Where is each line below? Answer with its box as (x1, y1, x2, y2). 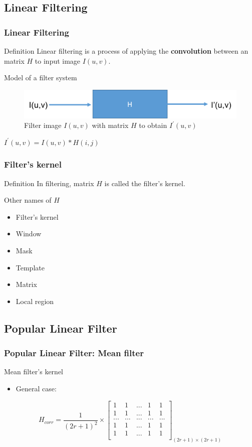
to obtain (139, 120, 167, 130)
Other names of (4, 195, 52, 205)
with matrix (92, 120, 129, 130)
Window (16, 228, 42, 239)
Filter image (24, 120, 62, 130)
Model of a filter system (4, 72, 77, 83)
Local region (16, 295, 54, 306)
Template (16, 262, 45, 272)
